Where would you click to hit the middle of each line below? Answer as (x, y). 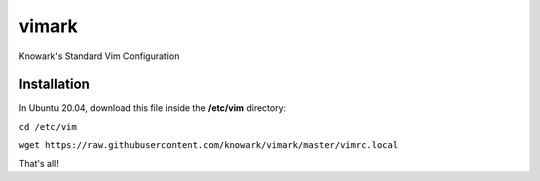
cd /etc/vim (47, 126)
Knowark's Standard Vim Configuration (99, 56)
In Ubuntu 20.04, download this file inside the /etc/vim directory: (152, 108)
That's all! (38, 163)
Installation (54, 84)
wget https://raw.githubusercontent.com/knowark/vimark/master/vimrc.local (208, 145)
